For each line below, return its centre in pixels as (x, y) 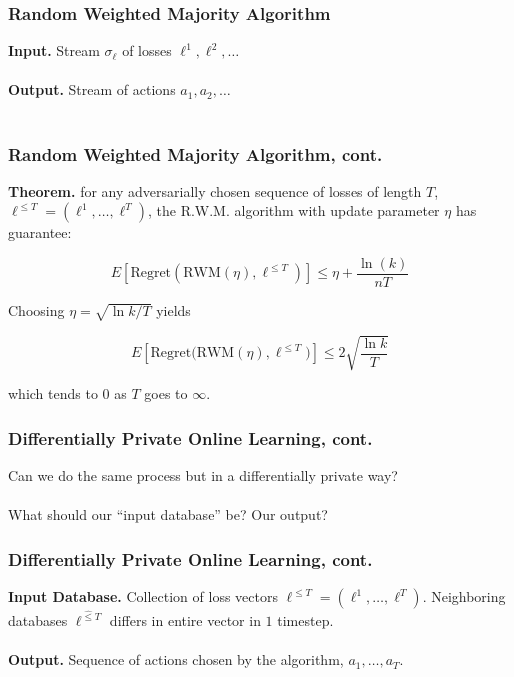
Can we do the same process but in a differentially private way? (203, 475)
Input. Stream (54, 50)
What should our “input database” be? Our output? (168, 514)
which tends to (53, 393)
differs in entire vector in (185, 620)
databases (38, 620)
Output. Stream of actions (92, 89)
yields (173, 310)
